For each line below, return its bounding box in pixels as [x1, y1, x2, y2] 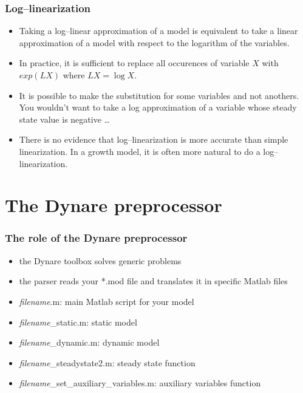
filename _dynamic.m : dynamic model [19, 336, 160, 349]
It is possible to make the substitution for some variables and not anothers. [19, 89, 299, 101]
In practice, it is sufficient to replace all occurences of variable [19, 56, 250, 69]
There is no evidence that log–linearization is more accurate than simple [19, 133, 288, 146]
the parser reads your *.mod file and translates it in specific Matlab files [19, 275, 288, 287]
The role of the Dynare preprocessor [5, 230, 188, 245]
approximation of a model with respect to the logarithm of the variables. [19, 36, 290, 49]
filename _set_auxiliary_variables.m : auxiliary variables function [19, 377, 261, 389]
